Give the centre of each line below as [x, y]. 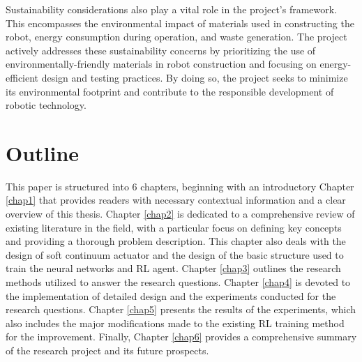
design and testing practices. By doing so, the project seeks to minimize [195, 77]
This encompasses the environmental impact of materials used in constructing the [180, 23]
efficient [22, 77]
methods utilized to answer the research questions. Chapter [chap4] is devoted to [178, 282]
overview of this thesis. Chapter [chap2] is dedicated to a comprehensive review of [180, 214]
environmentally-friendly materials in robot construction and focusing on [161, 64]
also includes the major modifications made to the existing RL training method [175, 323]
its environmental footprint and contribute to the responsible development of [170, 91]
